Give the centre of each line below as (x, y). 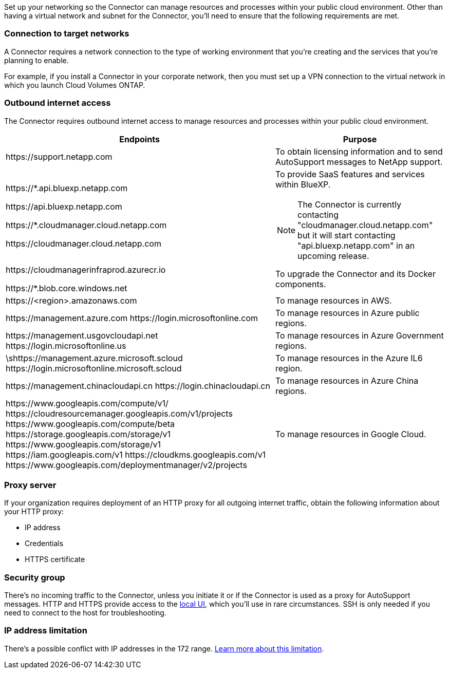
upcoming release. (333, 256)
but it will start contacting (347, 235)
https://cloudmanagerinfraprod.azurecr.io (86, 269)
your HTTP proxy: (34, 512)
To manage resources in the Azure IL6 (349, 358)
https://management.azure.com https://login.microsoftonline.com (132, 318)
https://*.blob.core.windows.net (67, 288)
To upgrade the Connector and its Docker (356, 274)
